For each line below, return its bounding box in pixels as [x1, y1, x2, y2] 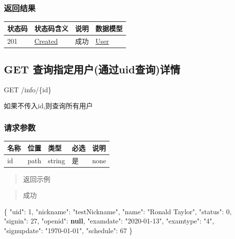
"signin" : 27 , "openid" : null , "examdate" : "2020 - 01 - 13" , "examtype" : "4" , [4, 216, 214, 226]
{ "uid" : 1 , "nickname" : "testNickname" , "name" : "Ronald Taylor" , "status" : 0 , [4, 206, 232, 216]
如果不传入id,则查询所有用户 [4, 101, 93, 111]
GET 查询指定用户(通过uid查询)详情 [4, 62, 181, 77]
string [48, 155, 65, 165]
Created [34, 35, 58, 46]
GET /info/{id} [4, 84, 51, 94]
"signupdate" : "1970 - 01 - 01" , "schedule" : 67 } [4, 225, 133, 236]
